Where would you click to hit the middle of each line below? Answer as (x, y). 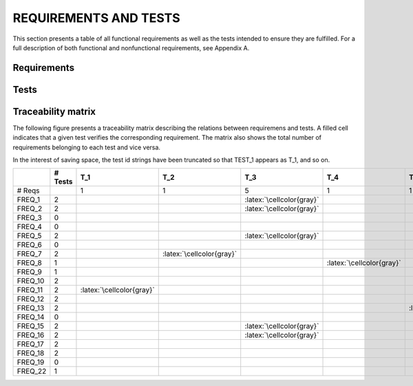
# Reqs (28, 191)
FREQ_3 (30, 218)
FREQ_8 (30, 263)
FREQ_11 (30, 290)
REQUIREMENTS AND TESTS (96, 18)
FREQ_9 (30, 272)
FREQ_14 (31, 317)
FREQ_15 (31, 326)
